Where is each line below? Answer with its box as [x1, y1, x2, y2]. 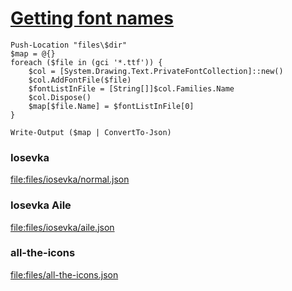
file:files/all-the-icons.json [10, 268, 119, 281]
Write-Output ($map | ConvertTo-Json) [10, 127, 172, 137]
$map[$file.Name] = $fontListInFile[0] [28, 101, 195, 111]
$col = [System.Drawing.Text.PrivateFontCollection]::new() [28, 66, 284, 76]
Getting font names [10, 7, 174, 30]
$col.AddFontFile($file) [28, 75, 132, 85]
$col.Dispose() [28, 92, 92, 102]
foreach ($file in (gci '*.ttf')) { [10, 57, 163, 67]
